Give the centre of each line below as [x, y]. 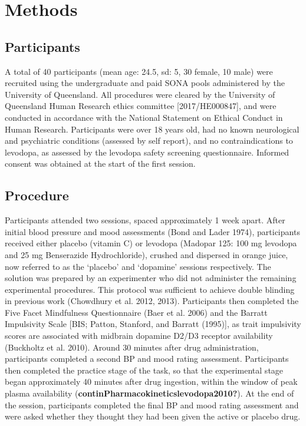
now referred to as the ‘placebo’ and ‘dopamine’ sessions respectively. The [138, 266]
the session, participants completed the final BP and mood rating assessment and [152, 404]
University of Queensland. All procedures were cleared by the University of [140, 94]
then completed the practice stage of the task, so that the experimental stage [144, 370]
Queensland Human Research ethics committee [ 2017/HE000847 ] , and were [141, 106]
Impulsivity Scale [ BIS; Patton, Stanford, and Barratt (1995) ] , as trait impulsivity [153, 324]
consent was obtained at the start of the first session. [100, 164]
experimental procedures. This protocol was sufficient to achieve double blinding [150, 289]
